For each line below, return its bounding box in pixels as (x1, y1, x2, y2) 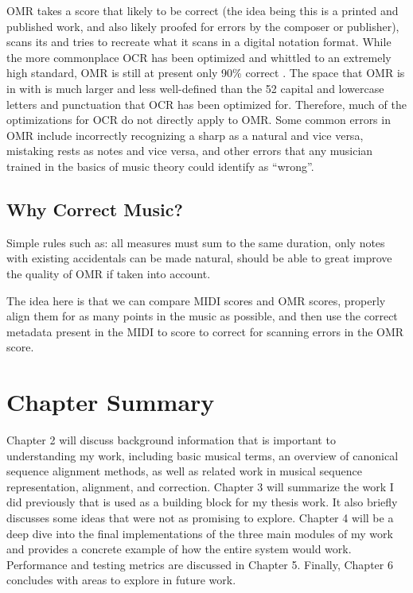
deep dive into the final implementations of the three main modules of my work (6, 525, 393, 541)
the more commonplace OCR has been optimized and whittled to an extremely (6, 48, 392, 65)
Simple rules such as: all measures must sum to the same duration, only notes (6, 234, 385, 250)
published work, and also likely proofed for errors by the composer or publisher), (6, 17, 399, 34)
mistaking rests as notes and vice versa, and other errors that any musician (6, 142, 373, 159)
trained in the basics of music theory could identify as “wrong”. (6, 157, 314, 174)
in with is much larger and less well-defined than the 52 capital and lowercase (6, 79, 384, 96)
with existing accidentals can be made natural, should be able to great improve (6, 250, 392, 266)
